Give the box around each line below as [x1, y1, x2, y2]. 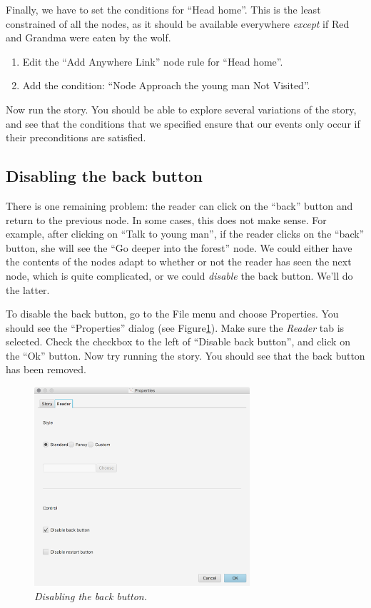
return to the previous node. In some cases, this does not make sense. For [6, 212, 327, 227]
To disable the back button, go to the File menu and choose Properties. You [6, 306, 339, 321]
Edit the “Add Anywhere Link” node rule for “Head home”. [22, 54, 283, 69]
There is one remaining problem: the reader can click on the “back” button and [6, 198, 353, 213]
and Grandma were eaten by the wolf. [6, 30, 171, 45]
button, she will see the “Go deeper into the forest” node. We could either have [6, 240, 352, 255]
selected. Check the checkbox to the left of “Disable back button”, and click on [6, 334, 350, 349]
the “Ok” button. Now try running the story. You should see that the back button [6, 348, 365, 363]
